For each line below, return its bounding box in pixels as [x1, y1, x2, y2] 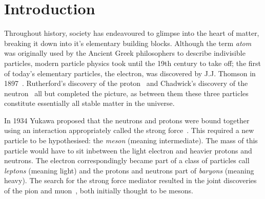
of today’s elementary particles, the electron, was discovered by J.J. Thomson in [4, 68, 256, 78]
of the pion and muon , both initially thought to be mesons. [4, 185, 193, 196]
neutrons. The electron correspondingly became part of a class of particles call [4, 155, 250, 166]
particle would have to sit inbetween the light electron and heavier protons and [4, 145, 252, 156]
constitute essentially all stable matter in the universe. [4, 98, 175, 108]
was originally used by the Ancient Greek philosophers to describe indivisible [4, 48, 246, 58]
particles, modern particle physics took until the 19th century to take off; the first [4, 57, 261, 68]
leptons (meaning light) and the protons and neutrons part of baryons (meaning [4, 165, 254, 175]
